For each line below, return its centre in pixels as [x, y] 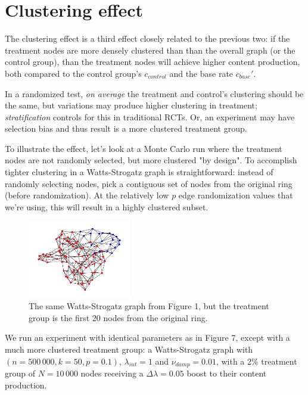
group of [20, 373]
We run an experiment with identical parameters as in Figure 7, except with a [147, 338]
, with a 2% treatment [256, 361]
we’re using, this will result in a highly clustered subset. [107, 206]
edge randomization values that [236, 195]
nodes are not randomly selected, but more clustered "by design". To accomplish [151, 160]
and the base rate [201, 73]
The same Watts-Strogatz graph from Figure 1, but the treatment [149, 306]
